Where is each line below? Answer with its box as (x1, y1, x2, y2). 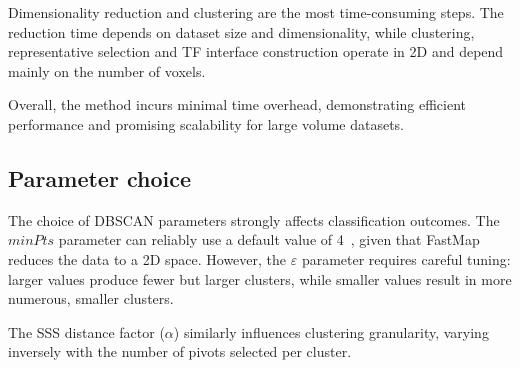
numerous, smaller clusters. (8, 288, 174, 309)
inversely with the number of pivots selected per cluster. (8, 341, 352, 362)
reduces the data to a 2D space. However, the (8, 248, 287, 269)
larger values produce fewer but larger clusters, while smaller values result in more (8, 268, 512, 289)
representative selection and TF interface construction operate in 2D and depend (8, 41, 504, 62)
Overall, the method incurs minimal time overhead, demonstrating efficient (8, 94, 467, 115)
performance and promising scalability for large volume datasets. (8, 113, 405, 134)
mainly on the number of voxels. (8, 60, 206, 81)
